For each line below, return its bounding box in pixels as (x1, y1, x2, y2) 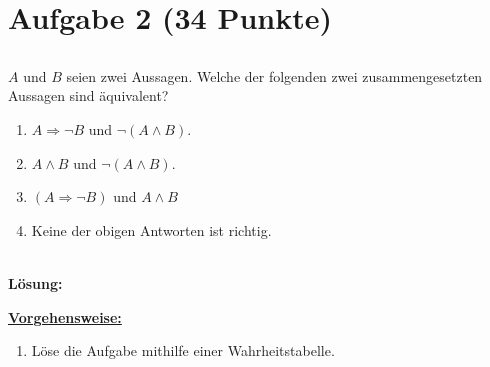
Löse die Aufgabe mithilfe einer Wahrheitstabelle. (31, 340, 335, 361)
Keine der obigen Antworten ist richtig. (31, 219, 272, 240)
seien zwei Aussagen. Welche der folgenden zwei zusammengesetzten (66, 65, 483, 86)
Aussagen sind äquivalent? (8, 85, 169, 106)
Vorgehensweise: (8, 306, 122, 327)
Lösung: (8, 272, 63, 293)
